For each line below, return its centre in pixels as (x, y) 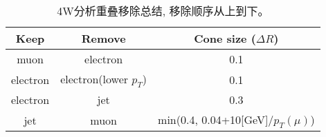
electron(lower (94, 79)
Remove (103, 38)
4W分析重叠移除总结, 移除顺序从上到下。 (163, 11)
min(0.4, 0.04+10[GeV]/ (216, 120)
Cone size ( (225, 38)
